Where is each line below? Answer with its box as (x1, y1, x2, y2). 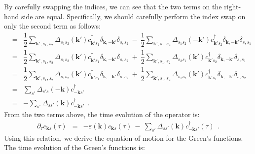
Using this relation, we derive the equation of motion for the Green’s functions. (4, 132, 243, 143)
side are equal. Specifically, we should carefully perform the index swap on (21, 11, 246, 21)
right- (224, 1, 241, 11)
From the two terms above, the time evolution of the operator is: (4, 109, 200, 120)
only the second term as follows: (4, 21, 101, 31)
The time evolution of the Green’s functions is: (4, 142, 145, 153)
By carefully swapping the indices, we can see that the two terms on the (4, 1, 222, 11)
